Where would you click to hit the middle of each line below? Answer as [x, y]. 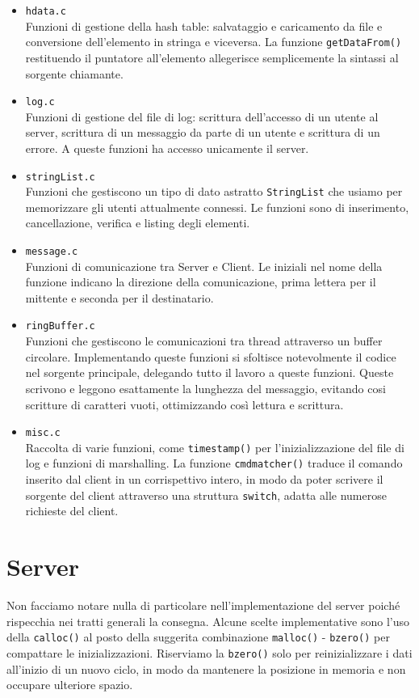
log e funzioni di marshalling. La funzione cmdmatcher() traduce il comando [214, 463]
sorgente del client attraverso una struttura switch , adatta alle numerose [206, 495]
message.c [52, 252]
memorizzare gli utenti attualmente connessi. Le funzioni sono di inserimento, [217, 207]
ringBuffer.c [60, 326]
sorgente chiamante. [74, 73]
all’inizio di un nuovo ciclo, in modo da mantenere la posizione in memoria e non [206, 668]
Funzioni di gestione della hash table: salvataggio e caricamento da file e [204, 25]
